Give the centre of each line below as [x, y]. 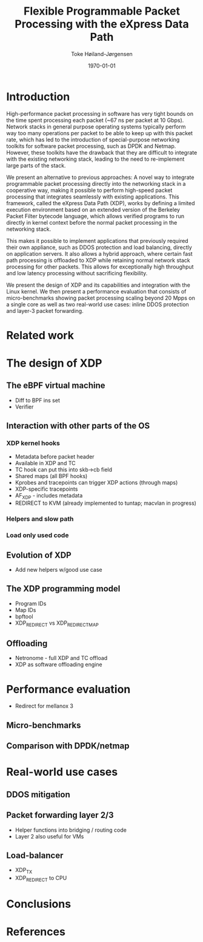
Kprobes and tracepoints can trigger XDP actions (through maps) [96, 482]
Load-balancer [35, 855]
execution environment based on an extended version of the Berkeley [93, 209]
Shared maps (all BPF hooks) [51, 476]
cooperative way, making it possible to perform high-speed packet [89, 190]
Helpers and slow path [40, 519]
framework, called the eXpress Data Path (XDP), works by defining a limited [101, 203]
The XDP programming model [63, 589]
